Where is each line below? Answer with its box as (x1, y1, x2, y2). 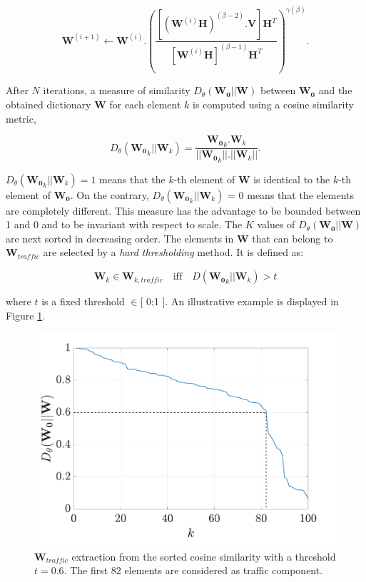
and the (318, 83, 352, 98)
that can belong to (252, 230, 333, 245)
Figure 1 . (6, 307, 46, 322)
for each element (109, 96, 181, 111)
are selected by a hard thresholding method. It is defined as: (43, 245, 304, 260)
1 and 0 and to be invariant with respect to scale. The (6, 217, 243, 232)
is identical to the (253, 171, 330, 186)
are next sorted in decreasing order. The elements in (6, 230, 234, 245)
